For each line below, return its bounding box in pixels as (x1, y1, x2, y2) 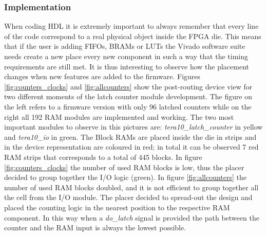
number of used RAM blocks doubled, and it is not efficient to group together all (4, 181, 259, 192)
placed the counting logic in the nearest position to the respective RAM (4, 202, 230, 212)
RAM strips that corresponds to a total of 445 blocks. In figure (4, 151, 202, 162)
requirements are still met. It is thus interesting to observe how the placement (4, 61, 249, 71)
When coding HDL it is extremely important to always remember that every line (4, 21, 259, 31)
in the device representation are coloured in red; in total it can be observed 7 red (4, 141, 259, 152)
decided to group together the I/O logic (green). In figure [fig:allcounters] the (4, 172, 247, 183)
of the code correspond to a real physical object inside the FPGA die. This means (4, 30, 261, 41)
